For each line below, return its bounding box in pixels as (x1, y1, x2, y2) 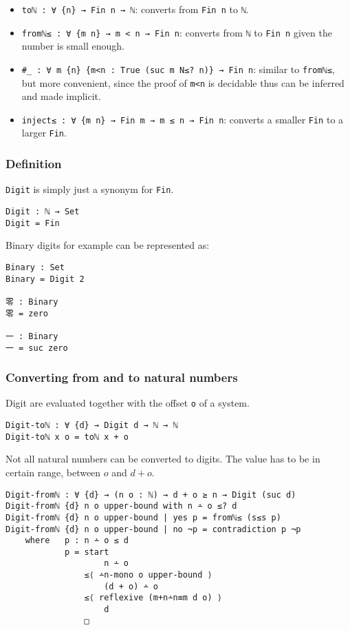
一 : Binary (6, 331, 58, 341)
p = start (64, 547, 109, 557)
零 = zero (6, 308, 49, 318)
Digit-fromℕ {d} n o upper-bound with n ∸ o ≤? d (6, 501, 237, 511)
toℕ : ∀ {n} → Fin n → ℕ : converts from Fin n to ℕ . (21, 2, 249, 16)
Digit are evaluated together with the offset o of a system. (6, 396, 250, 410)
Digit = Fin (6, 218, 60, 228)
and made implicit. (21, 89, 101, 103)
